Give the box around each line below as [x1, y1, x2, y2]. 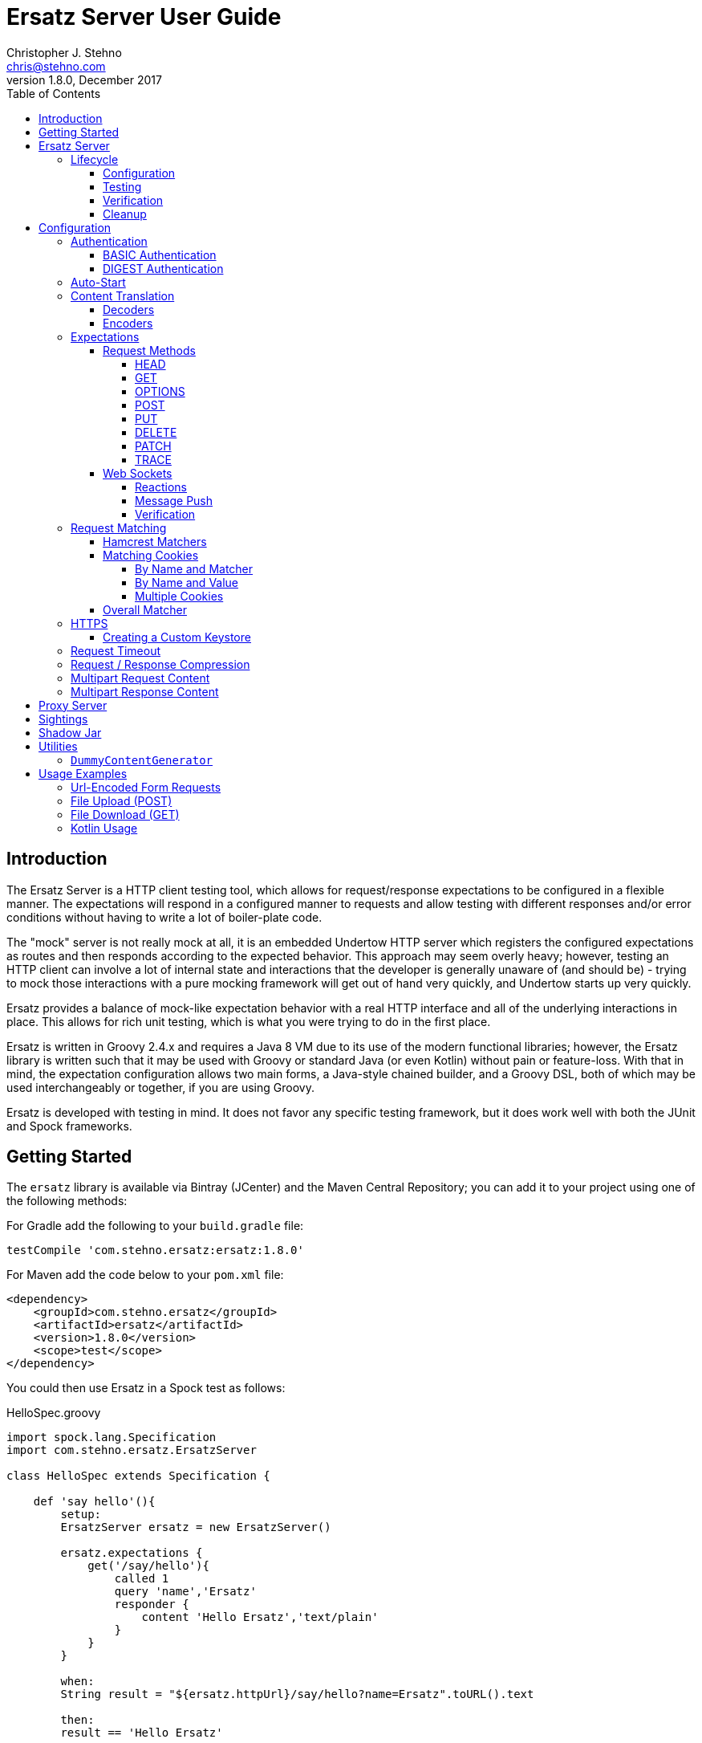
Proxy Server [39, 698, 108, 712]
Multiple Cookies [135, 588, 224, 603]
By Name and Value [135, 575, 239, 589]
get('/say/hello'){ [87, 1559, 209, 1573]
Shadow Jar [39, 725, 102, 739]
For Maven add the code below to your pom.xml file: [6, 1268, 284, 1282]
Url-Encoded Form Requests [71, 780, 221, 794]
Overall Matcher [103, 602, 187, 617]
